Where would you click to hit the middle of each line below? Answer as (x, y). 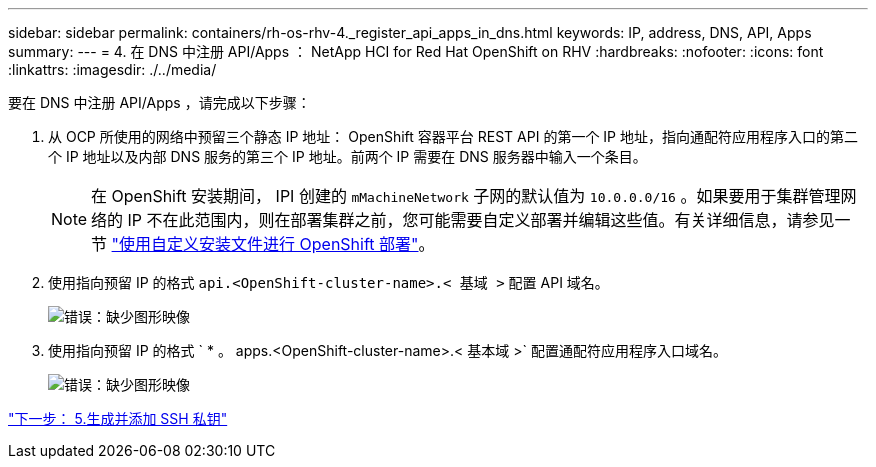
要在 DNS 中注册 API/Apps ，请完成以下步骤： (159, 102)
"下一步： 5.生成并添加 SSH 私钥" (118, 418)
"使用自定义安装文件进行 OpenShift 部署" (265, 244)
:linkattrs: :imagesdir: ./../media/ (112, 69)
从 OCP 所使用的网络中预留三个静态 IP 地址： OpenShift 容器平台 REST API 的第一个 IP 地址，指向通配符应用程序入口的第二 (453, 136)
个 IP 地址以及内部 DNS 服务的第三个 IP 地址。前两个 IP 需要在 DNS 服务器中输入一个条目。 (347, 156)
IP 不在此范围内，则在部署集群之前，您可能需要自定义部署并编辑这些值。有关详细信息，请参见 (481, 220)
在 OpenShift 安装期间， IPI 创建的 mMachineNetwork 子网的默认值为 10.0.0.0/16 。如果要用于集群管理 (466, 196)
